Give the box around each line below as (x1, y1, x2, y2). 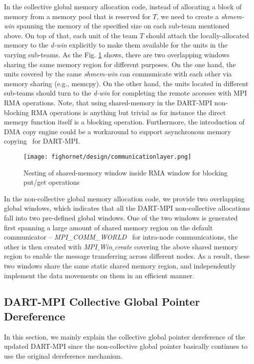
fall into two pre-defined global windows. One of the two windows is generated (4, 212, 238, 222)
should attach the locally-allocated (146, 30, 249, 40)
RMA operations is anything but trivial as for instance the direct (31, 107, 226, 117)
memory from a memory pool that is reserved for (4, 11, 150, 21)
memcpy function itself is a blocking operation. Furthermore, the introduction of (4, 117, 245, 127)
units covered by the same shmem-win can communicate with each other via (4, 69, 232, 79)
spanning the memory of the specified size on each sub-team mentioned (17, 21, 230, 31)
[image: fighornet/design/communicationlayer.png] (23, 153, 191, 160)
